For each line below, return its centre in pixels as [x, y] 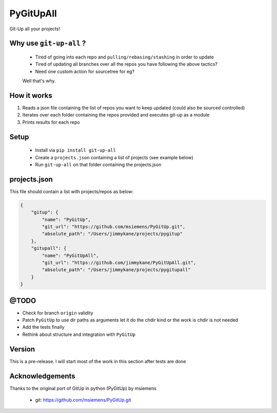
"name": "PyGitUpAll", [71, 255]
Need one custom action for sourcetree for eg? [85, 71]
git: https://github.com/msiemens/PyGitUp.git [83, 400]
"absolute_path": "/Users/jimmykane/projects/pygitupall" [116, 270]
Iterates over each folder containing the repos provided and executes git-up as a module [116, 115]
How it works [31, 95]
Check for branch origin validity [58, 313]
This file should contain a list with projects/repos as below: [72, 191]
